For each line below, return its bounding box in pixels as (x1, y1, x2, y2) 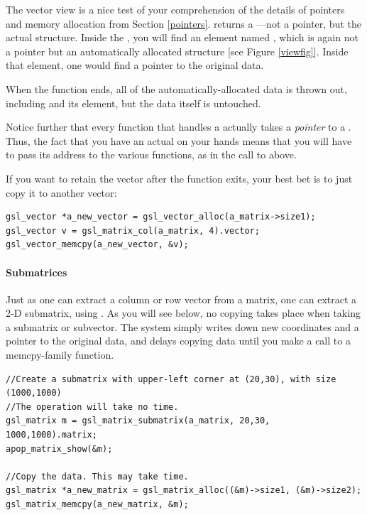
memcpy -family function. (6, 347, 114, 362)
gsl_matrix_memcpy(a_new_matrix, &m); (6, 499, 189, 510)
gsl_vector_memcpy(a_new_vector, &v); (6, 239, 189, 250)
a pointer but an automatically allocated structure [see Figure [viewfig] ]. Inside (6, 43, 349, 58)
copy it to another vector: (6, 185, 117, 200)
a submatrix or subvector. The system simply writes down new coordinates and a (6, 319, 359, 334)
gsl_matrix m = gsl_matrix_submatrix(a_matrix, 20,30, (6, 416, 270, 426)
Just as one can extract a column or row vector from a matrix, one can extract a (6, 291, 357, 306)
